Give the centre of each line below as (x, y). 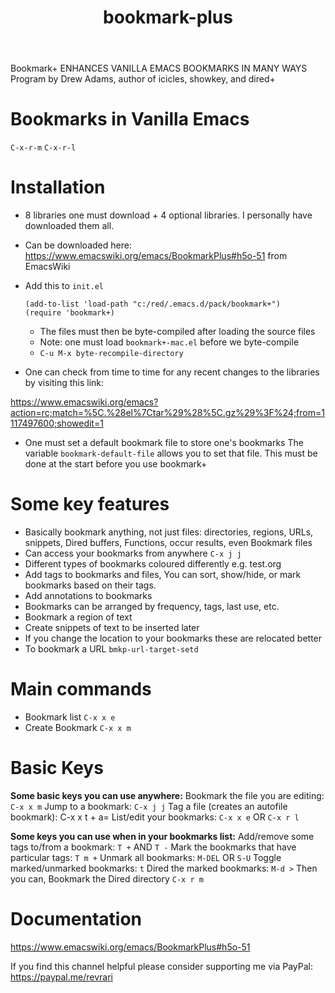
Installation (58, 187)
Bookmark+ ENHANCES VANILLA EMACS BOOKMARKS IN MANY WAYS (159, 68)
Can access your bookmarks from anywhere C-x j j (133, 553)
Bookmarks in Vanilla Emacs (130, 119)
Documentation (76, 919)
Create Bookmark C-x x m (78, 727)
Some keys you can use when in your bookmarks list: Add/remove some (162, 836)
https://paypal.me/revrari (61, 977)
